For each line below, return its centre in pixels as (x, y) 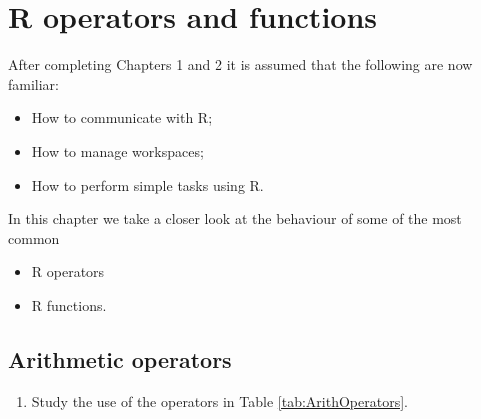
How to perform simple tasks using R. (147, 184)
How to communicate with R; (122, 117)
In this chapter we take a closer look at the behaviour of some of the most (235, 218)
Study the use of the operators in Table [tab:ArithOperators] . (219, 400)
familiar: (34, 83)
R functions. (69, 304)
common (34, 237)
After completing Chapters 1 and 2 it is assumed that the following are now (240, 64)
